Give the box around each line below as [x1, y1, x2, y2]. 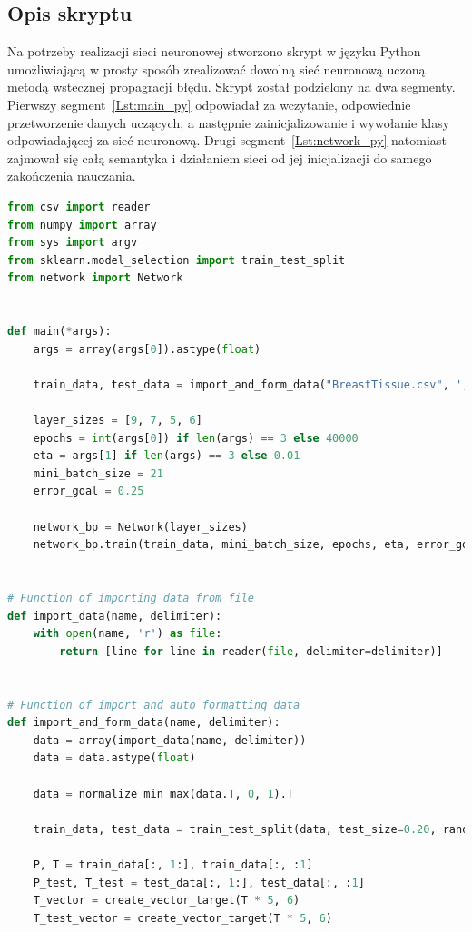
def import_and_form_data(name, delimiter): [7, 716, 280, 730]
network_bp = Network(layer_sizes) [33, 520, 248, 534]
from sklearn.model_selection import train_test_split [7, 253, 346, 267]
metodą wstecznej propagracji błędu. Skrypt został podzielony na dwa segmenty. [7, 77, 456, 96]
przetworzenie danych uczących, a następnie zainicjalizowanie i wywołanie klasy [7, 113, 450, 132]
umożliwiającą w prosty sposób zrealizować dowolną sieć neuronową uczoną [7, 59, 426, 78]
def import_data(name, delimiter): [7, 609, 222, 623]
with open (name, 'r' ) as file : [33, 627, 222, 641]
